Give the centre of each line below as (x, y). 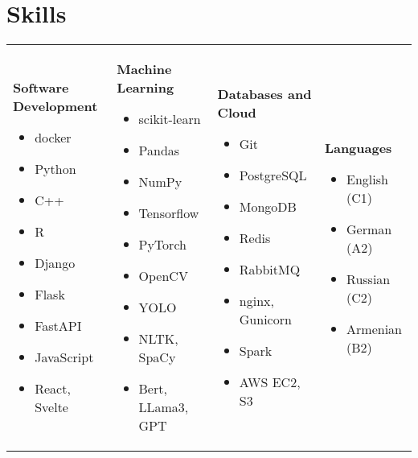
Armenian (375, 328)
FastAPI (58, 326)
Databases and (264, 94)
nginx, (256, 301)
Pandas (159, 151)
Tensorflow (169, 213)
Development (55, 106)
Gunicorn (265, 320)
